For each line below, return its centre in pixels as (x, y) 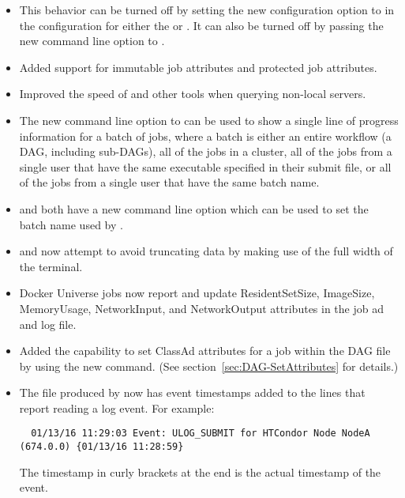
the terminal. (51, 266)
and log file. (48, 324)
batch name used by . (71, 224)
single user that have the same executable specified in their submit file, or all (205, 166)
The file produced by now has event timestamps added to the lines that (192, 392)
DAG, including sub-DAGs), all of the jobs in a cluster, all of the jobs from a (206, 151)
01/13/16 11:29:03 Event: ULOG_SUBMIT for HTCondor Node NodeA (201, 434)
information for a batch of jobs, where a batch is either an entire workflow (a (205, 136)
